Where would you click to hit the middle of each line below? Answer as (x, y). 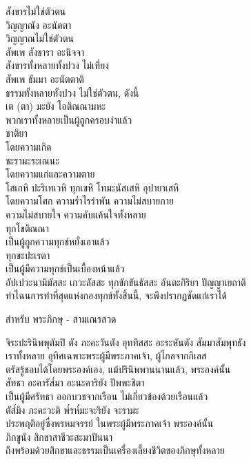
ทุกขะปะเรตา (28, 255)
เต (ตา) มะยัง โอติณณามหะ (56, 106)
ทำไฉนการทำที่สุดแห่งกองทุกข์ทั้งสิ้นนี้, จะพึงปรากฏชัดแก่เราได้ (116, 295)
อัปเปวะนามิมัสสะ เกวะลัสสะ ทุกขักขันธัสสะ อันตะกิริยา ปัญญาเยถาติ (126, 282)
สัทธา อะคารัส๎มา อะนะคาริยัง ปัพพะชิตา (75, 382)
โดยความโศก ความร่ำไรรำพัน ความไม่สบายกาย (90, 201)
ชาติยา (17, 133)
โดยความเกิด (29, 146)
